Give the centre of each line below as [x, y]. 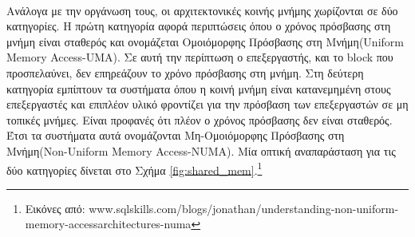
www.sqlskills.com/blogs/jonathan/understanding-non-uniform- [244, 208]
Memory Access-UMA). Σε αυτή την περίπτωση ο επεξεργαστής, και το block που [200, 57]
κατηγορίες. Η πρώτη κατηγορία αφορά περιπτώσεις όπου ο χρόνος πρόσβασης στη [199, 26]
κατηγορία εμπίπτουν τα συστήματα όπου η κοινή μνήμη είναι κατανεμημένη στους [199, 88]
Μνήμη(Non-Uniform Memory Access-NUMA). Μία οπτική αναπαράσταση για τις [201, 150]
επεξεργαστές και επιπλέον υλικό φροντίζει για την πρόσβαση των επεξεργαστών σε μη [207, 104]
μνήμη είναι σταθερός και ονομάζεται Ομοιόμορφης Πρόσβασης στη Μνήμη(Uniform [205, 41]
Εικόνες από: [55, 208]
